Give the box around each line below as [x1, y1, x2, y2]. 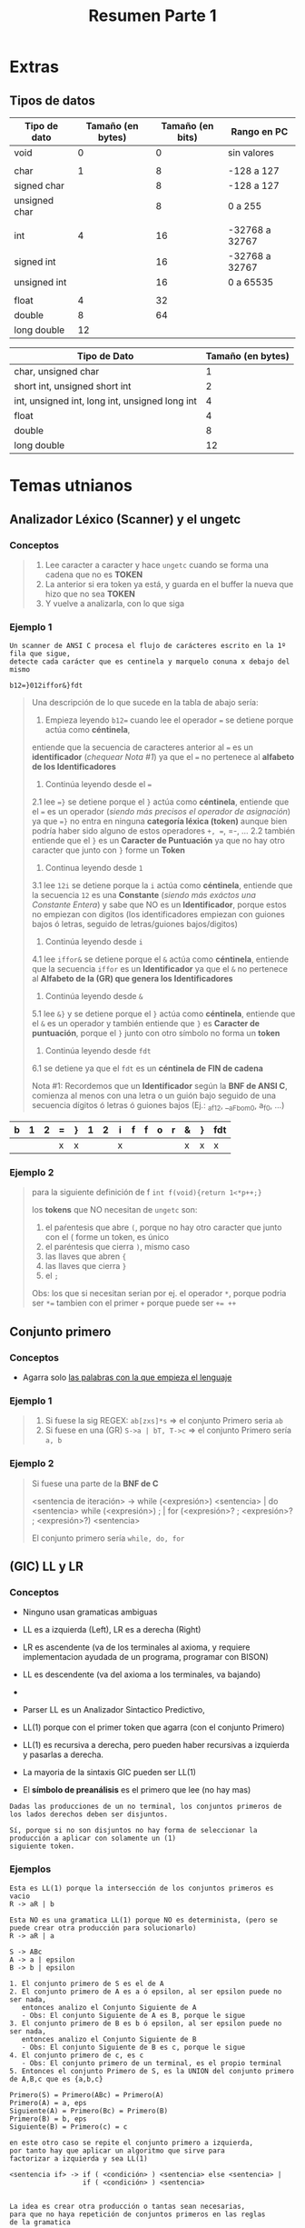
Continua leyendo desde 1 [44, 863, 143, 874]
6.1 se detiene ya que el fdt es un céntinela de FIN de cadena [31, 1063, 263, 1074]
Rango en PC [231, 125, 289, 137]
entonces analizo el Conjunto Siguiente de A [21, 2003, 197, 2012]
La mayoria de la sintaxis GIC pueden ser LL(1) [22, 1767, 197, 1778]
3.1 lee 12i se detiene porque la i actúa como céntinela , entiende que [31, 880, 293, 891]
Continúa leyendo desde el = [44, 779, 152, 790]
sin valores [228, 146, 275, 159]
